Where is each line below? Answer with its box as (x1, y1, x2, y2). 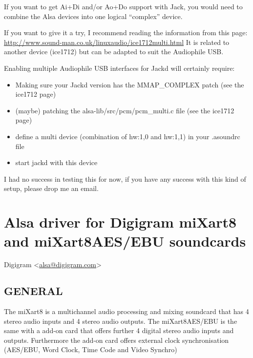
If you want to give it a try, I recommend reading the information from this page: (4, 27, 248, 38)
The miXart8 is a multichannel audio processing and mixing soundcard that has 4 (4, 306, 249, 316)
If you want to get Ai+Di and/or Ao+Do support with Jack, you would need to (4, 1, 243, 11)
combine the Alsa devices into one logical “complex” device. (4, 11, 183, 21)
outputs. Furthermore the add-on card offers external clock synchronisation (4, 335, 229, 345)
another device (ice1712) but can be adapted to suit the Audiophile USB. (4, 46, 224, 57)
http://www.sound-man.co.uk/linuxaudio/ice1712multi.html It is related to (4, 37, 230, 47)
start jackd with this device (15, 157, 98, 168)
